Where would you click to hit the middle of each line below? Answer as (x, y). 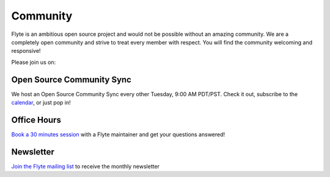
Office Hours (36, 120)
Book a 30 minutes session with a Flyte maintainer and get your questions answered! (118, 134)
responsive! (26, 51)
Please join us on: (34, 62)
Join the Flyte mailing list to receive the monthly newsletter (86, 166)
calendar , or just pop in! (41, 103)
